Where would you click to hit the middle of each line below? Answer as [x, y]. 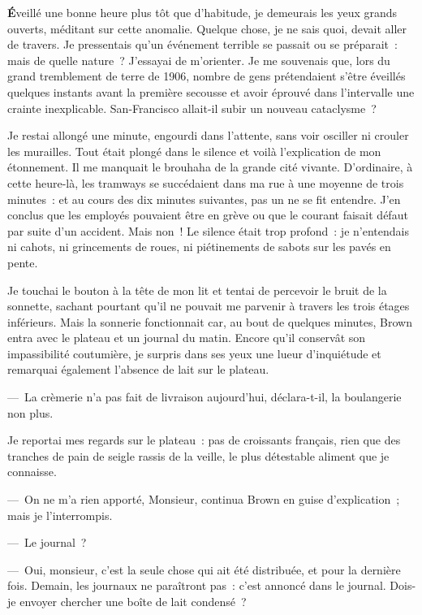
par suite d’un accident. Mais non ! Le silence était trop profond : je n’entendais [208, 230]
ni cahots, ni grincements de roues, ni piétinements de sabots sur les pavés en [199, 247]
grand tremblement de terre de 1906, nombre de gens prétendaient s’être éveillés [207, 76]
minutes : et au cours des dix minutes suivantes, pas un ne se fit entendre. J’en [204, 199]
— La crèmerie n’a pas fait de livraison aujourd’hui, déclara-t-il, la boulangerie [205, 397]
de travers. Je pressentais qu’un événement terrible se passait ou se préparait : [202, 44]
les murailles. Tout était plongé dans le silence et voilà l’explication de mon [194, 151]
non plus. [30, 412]
